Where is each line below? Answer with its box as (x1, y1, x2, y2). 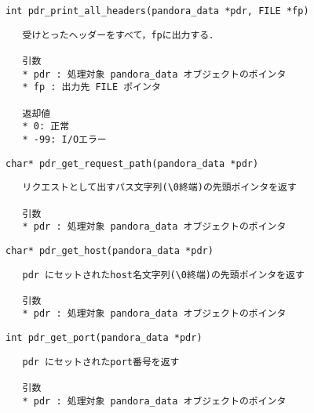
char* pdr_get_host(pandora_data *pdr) (5, 245, 214, 256)
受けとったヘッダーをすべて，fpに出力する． (22, 29, 219, 41)
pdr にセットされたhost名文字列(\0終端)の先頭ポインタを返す (22, 269, 305, 281)
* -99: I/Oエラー (22, 133, 107, 145)
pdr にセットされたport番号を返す (22, 356, 180, 368)
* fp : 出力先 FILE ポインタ (22, 82, 161, 93)
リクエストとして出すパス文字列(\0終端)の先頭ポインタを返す (22, 182, 297, 194)
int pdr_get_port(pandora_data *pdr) (5, 332, 203, 344)
